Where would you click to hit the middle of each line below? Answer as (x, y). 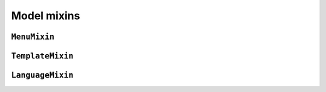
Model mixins (46, 16)
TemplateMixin (42, 56)
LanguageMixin (42, 75)
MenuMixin (33, 37)
